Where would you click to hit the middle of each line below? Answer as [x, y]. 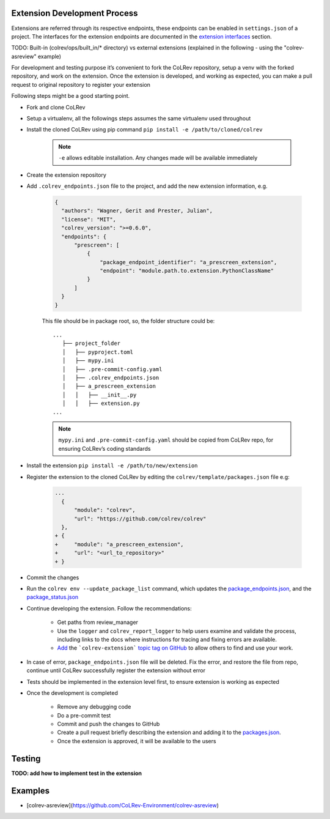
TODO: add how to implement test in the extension [77, 773]
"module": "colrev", [105, 510]
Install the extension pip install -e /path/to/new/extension [112, 465]
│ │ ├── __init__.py [99, 395]
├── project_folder [91, 343]
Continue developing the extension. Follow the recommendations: [109, 608]
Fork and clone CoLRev [56, 107]
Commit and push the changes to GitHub [108, 724]
